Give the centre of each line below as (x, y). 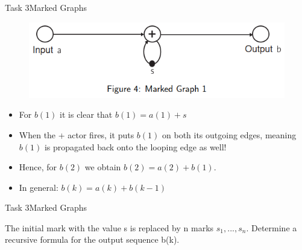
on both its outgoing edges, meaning (229, 134)
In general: (39, 187)
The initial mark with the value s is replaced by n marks (109, 227)
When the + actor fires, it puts (77, 134)
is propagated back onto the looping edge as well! (135, 146)
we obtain (103, 167)
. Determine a (272, 227)
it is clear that (86, 114)
